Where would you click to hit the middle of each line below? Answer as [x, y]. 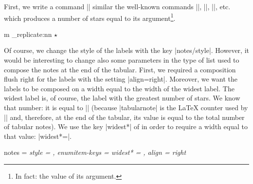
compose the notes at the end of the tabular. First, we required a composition [120, 69]
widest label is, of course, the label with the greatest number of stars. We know [122, 98]
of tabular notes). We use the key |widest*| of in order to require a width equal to [126, 126]
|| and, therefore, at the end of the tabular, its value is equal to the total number [124, 117]
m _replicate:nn [28, 34]
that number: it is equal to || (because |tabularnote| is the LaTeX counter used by [126, 107]
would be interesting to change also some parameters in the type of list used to [122, 60]
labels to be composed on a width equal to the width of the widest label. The [119, 88]
